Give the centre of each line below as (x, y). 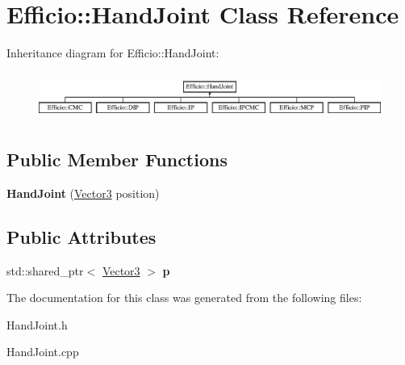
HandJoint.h (37, 324)
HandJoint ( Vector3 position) (83, 193)
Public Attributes (81, 236)
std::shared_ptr (45, 270)
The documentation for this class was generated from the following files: (184, 298)
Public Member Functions (117, 159)
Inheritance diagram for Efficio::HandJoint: (113, 53)
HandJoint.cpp (43, 352)
